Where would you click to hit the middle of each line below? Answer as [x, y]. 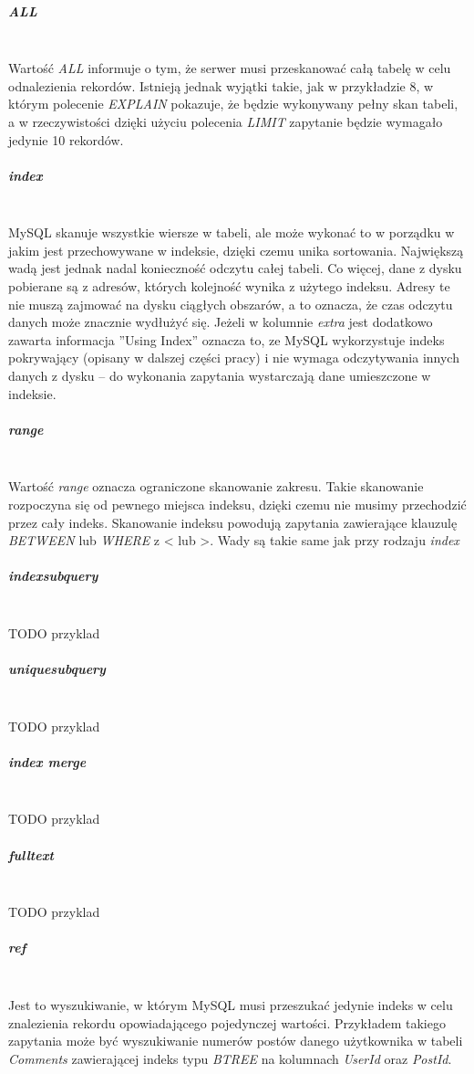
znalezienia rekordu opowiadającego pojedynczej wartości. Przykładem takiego [227, 1022]
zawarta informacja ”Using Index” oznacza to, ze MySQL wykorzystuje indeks [227, 339]
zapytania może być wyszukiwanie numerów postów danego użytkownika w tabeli [236, 1041]
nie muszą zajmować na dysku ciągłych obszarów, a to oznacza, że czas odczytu [231, 304]
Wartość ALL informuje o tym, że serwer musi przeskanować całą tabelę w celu [230, 68]
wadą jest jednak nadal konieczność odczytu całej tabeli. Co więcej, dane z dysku [235, 268]
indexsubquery [53, 576]
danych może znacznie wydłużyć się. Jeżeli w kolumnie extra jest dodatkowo [221, 322]
